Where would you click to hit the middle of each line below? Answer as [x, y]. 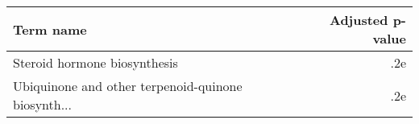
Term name [50, 29]
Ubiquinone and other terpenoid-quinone [128, 86]
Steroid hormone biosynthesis [95, 62]
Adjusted [359, 20]
